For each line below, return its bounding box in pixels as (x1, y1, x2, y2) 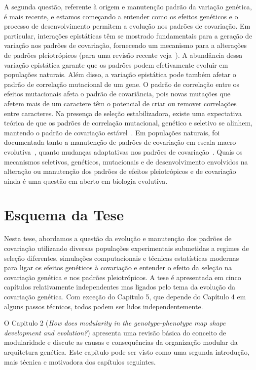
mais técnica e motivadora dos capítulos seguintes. (4, 356, 156, 367)
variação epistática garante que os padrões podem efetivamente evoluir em (4, 59, 228, 70)
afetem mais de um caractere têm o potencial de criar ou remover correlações (4, 98, 237, 108)
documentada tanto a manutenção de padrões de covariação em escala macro (4, 137, 236, 147)
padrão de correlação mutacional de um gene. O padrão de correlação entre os (4, 79, 240, 89)
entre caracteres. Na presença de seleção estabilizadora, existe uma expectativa (4, 108, 242, 118)
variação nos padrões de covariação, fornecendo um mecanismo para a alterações (4, 40, 247, 50)
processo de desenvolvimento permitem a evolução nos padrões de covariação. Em (4, 21, 251, 31)
